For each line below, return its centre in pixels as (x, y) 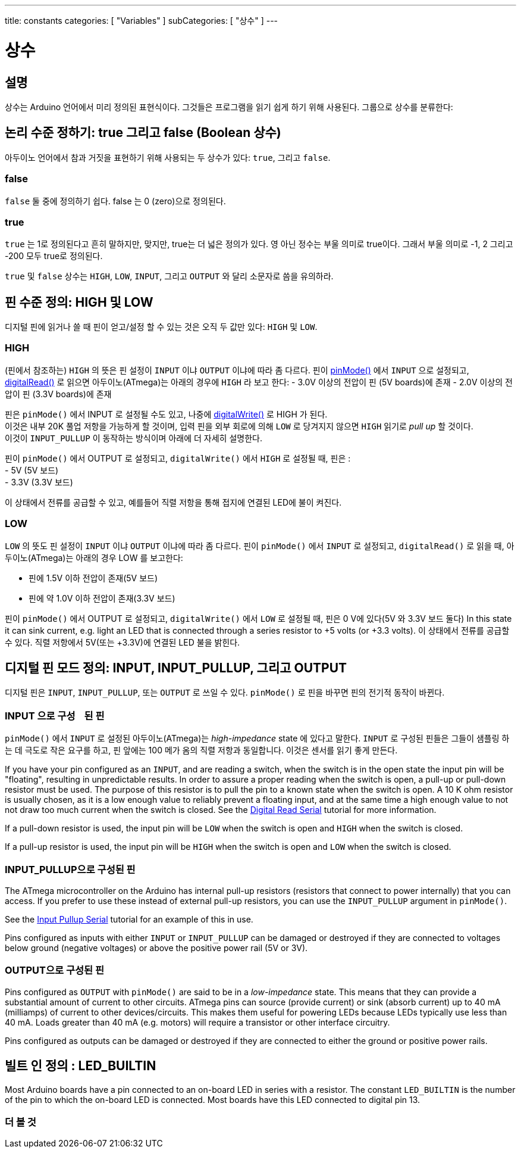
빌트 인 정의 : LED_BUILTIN (81, 1066)
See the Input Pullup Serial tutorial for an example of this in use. (129, 919)
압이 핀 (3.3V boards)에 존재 (58, 394)
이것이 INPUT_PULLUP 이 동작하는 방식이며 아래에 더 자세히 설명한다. (134, 438)
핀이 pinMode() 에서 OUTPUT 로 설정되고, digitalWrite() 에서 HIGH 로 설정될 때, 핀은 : (178, 458)
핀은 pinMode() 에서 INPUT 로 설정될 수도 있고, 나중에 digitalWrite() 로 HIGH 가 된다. (166, 414)
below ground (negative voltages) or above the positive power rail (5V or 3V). (156, 948)
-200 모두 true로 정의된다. (54, 256)
